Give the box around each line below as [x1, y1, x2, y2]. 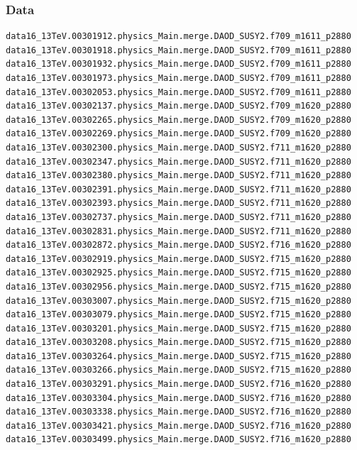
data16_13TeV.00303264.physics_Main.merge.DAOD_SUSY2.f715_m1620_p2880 [6, 351, 351, 361]
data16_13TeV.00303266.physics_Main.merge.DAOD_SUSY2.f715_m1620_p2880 [6, 365, 351, 375]
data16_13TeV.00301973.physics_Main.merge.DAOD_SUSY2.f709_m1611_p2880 [6, 73, 351, 83]
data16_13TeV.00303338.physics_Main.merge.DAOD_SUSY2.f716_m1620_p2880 [6, 407, 351, 417]
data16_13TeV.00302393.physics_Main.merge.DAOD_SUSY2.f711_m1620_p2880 [6, 198, 351, 209]
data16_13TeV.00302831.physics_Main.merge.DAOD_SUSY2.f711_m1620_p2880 [6, 226, 351, 236]
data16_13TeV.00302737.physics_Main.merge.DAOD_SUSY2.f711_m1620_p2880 [6, 212, 351, 222]
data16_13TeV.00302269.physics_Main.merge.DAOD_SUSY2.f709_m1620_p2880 [6, 128, 351, 139]
